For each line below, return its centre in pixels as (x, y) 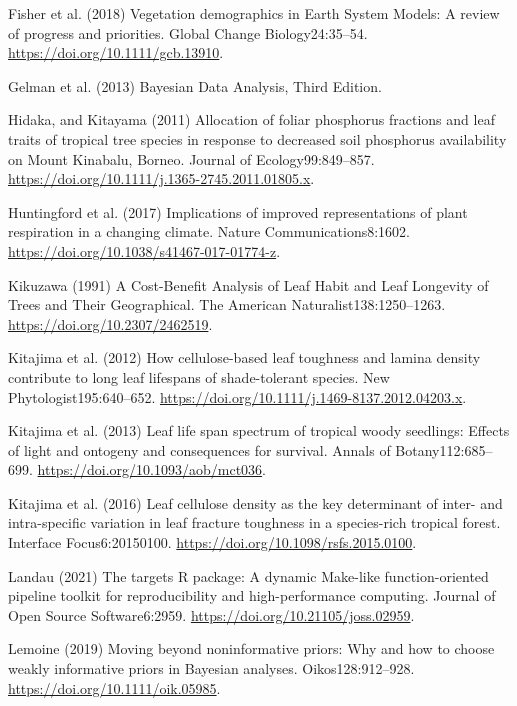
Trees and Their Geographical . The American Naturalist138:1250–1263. (227, 304)
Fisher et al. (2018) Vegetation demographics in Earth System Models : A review (254, 13)
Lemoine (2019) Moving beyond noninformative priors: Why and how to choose (251, 648)
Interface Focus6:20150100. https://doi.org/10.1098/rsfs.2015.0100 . (212, 542)
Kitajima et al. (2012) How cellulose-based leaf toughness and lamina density (244, 357)
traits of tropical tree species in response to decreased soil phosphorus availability (257, 138)
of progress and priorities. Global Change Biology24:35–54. (188, 32)
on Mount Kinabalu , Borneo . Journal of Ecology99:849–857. (191, 158)
